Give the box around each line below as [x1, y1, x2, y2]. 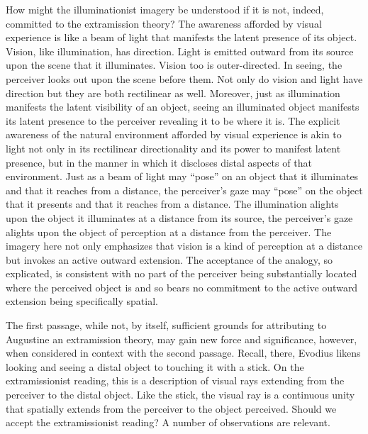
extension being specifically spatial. [6, 294, 158, 308]
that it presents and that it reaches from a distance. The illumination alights [6, 196, 339, 211]
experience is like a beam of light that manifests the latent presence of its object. [6, 30, 357, 45]
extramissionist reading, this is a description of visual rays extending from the [6, 373, 345, 388]
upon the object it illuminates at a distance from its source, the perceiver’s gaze [6, 210, 353, 225]
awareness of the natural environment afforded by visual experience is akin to [6, 127, 342, 142]
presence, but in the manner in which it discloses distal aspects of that [6, 155, 312, 169]
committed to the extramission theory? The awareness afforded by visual [6, 16, 322, 30]
